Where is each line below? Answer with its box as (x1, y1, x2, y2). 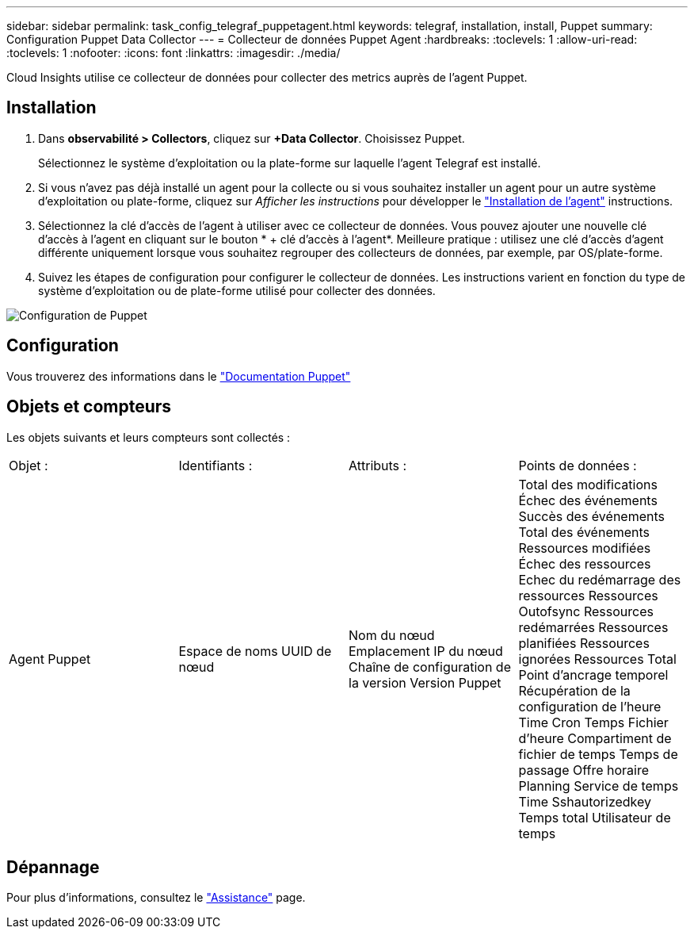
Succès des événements (518, 508, 665, 524)
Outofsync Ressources (518, 603, 654, 619)
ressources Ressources (518, 587, 658, 604)
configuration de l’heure (518, 698, 662, 715)
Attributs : (349, 457, 407, 473)
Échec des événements (518, 492, 658, 508)
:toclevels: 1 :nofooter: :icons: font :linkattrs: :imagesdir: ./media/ (6, 46, 341, 59)
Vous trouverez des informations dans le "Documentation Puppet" (6, 369, 351, 383)
